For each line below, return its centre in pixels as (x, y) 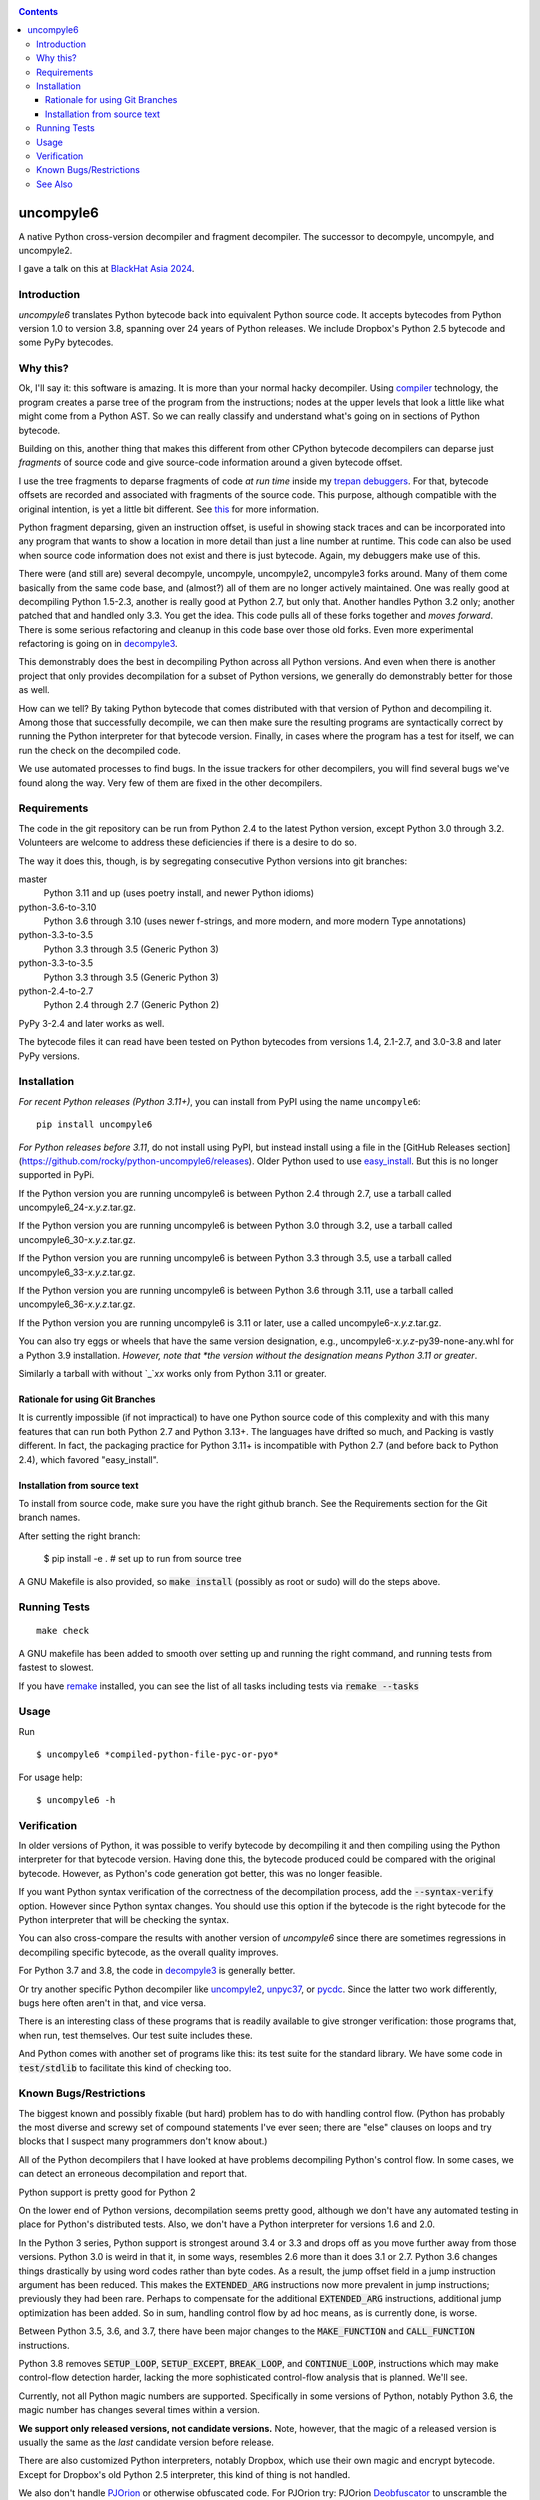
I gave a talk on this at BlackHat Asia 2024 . (106, 269)
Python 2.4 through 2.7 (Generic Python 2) (131, 1005)
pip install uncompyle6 (94, 1124)
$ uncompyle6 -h (76, 1799)
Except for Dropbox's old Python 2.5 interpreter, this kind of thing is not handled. (184, 2474)
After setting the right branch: (79, 1536)
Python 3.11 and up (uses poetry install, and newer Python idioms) (179, 893)
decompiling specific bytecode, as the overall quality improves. (148, 1952)
